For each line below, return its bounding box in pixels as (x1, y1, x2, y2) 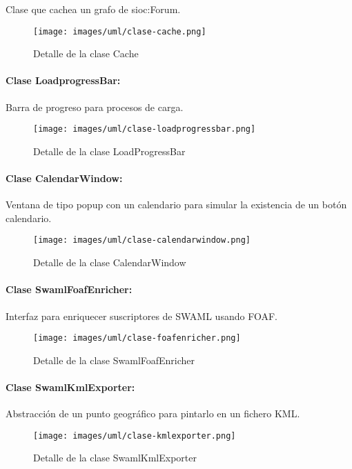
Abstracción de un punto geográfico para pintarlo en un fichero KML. (6, 406, 300, 421)
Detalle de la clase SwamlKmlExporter (33, 450, 197, 465)
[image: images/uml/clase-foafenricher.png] (33, 333, 241, 343)
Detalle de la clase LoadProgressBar (33, 143, 186, 158)
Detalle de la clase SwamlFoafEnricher (33, 352, 195, 367)
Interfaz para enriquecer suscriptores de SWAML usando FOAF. (6, 308, 277, 323)
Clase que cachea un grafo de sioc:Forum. (6, 2, 181, 16)
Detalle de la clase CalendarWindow (33, 255, 186, 270)
